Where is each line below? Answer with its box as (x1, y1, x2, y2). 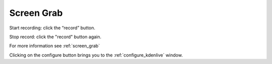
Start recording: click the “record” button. (9, 25, 96, 31)
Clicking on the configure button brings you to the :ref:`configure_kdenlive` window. (9, 52, 183, 58)
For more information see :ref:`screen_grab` (9, 43, 100, 49)
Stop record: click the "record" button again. (9, 34, 102, 40)
